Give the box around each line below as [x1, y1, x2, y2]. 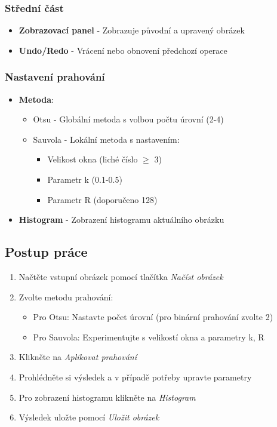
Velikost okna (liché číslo [47, 153, 138, 165]
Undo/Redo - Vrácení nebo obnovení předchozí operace [19, 44, 227, 56]
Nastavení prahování [5, 69, 105, 84]
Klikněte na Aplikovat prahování [19, 351, 137, 363]
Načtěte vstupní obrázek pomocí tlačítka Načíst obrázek [19, 270, 223, 282]
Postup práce [5, 242, 88, 261]
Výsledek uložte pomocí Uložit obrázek [19, 411, 159, 423]
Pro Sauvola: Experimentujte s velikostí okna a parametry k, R [33, 330, 264, 343]
